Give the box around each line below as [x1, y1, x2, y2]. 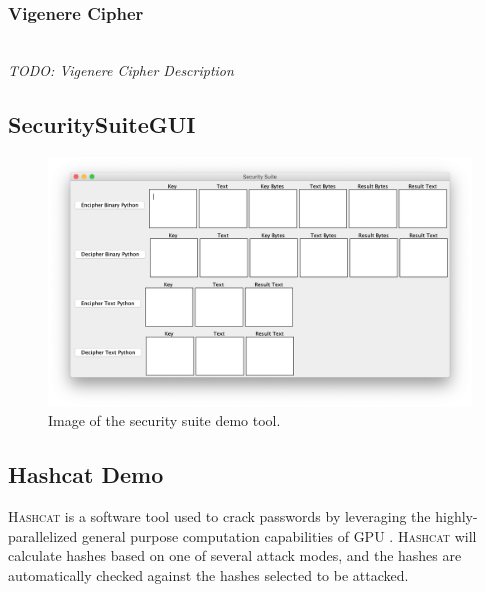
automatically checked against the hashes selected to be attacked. [8, 564, 409, 585]
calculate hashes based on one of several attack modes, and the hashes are [8, 545, 462, 566]
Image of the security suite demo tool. [48, 410, 281, 431]
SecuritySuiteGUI [8, 108, 196, 139]
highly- [435, 506, 478, 527]
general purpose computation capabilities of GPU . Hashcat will [81, 525, 477, 546]
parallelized [8, 525, 78, 546]
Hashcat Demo [8, 459, 164, 490]
